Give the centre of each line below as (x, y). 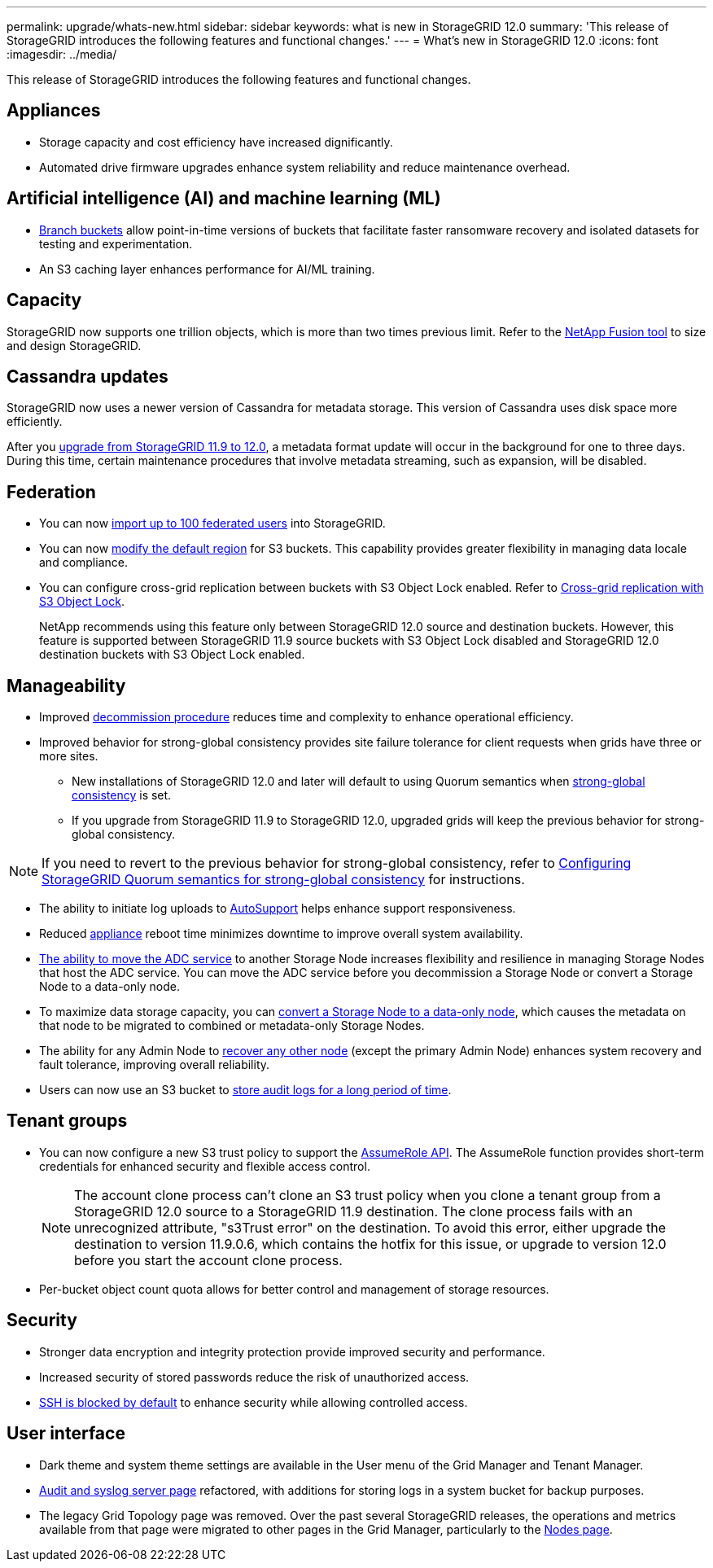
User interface (66, 1434)
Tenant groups (67, 1121)
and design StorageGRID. (74, 345)
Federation (51, 492)
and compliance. (83, 563)
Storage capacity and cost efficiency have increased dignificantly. (216, 142)
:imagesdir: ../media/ (62, 54)
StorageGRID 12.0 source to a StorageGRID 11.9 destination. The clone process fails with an (354, 1211)
